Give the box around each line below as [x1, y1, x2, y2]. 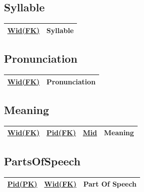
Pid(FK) [46, 127, 76, 138]
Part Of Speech [83, 179, 137, 189]
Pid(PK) [7, 179, 37, 189]
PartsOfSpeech [4, 153, 81, 168]
